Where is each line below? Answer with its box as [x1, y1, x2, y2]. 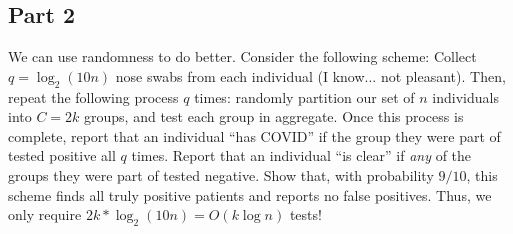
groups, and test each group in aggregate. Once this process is [84, 106, 464, 127]
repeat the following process [8, 86, 179, 107]
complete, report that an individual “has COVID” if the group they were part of [8, 125, 501, 146]
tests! [289, 204, 322, 225]
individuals [432, 86, 499, 107]
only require [8, 204, 82, 225]
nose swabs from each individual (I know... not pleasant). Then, [115, 65, 506, 86]
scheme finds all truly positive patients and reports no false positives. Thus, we [8, 184, 492, 205]
